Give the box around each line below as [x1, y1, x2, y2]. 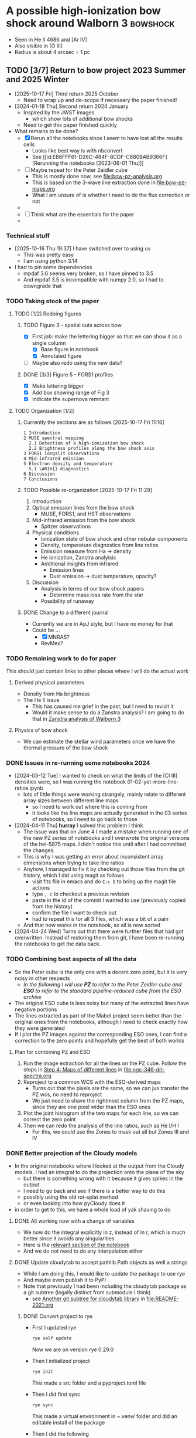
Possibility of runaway [40, 597, 95, 605]
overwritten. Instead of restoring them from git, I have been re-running [14, 934, 184, 941]
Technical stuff [6, 232, 50, 240]
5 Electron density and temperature [23, 460, 113, 467]
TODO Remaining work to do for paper [6, 654, 116, 662]
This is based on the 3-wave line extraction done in [32, 179, 156, 186]
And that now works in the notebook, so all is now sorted [23, 922, 161, 929]
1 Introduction [23, 430, 60, 436]
